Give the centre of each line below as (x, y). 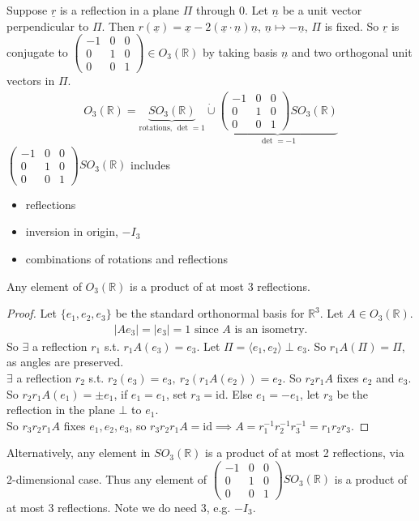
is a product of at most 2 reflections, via (305, 453)
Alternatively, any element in (79, 453)
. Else (239, 393)
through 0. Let (232, 10)
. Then (118, 26)
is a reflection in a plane (120, 10)
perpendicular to (48, 26)
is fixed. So (352, 26)
